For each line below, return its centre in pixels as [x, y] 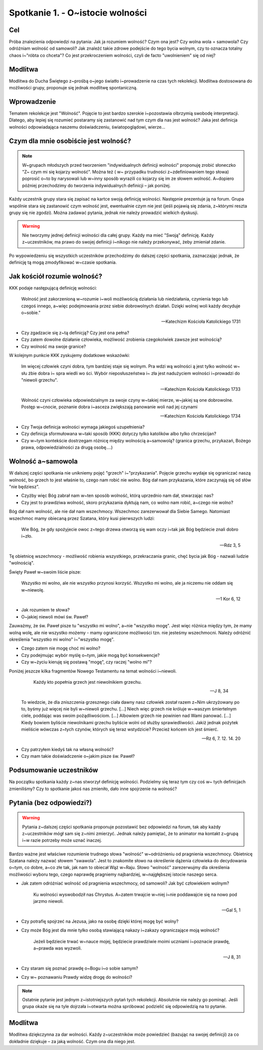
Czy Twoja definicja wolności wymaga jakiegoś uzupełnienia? [83, 427]
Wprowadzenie [32, 102]
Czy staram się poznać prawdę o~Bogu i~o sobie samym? [80, 968]
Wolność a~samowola [43, 462]
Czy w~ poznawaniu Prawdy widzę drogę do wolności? [77, 977]
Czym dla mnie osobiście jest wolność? [70, 141]
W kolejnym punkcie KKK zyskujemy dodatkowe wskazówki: [69, 355]
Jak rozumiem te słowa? [46, 610]
